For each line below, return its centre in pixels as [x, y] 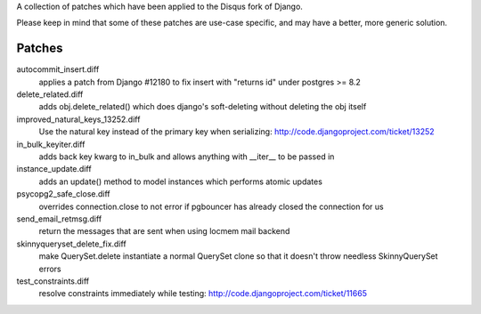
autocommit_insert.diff [58, 69]
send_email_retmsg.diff [59, 219]
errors [50, 269]
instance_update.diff [54, 169]
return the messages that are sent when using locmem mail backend [164, 231]
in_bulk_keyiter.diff [51, 144]
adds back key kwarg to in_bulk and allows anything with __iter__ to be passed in [187, 157]
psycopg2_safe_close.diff [63, 194]
